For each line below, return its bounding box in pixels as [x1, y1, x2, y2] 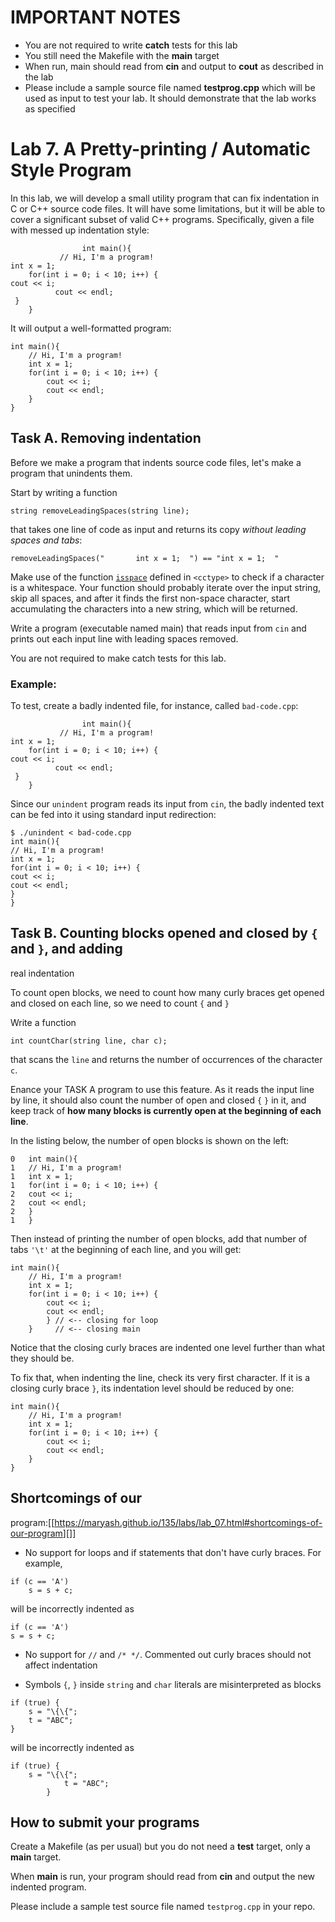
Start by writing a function [10, 486, 118, 498]
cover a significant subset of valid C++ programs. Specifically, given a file [10, 213, 315, 225]
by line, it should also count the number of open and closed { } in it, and [10, 1094, 307, 1106]
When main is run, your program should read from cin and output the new [10, 1871, 316, 1883]
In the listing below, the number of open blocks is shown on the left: [10, 1134, 290, 1146]
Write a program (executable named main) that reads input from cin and [10, 622, 307, 634]
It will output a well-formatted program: [10, 322, 172, 334]
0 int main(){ [10, 1154, 78, 1164]
